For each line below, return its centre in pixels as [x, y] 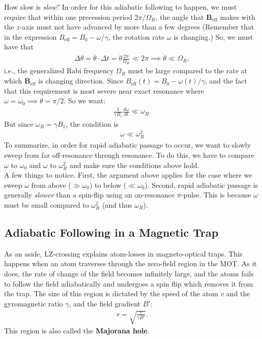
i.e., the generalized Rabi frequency [59, 70]
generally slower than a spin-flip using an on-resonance [90, 195]
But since [19, 123]
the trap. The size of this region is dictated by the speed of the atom [111, 293]
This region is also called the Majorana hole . [77, 330]
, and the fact [226, 81]
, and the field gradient [105, 303]
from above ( [51, 185]
